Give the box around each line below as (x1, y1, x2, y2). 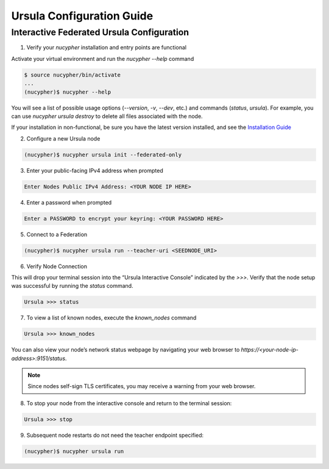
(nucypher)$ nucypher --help (24, 88, 111, 96)
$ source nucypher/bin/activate (24, 71, 121, 78)
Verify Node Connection (26, 262, 88, 270)
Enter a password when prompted (26, 198, 112, 206)
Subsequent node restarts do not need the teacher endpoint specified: (26, 431, 204, 439)
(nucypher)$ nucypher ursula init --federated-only (24, 151, 182, 158)
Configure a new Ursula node (26, 134, 101, 142)
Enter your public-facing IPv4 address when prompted (26, 167, 164, 174)
